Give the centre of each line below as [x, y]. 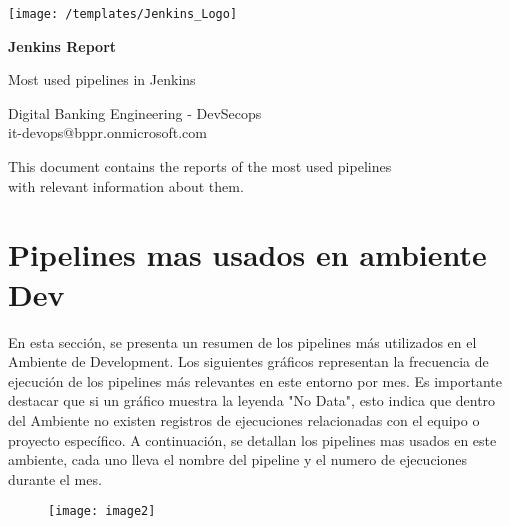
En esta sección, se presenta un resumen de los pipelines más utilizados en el [242, 341]
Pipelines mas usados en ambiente [247, 254]
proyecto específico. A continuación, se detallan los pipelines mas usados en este [252, 439]
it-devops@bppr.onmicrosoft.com [107, 132]
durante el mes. [55, 478]
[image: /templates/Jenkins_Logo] [123, 14]
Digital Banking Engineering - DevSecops [135, 112]
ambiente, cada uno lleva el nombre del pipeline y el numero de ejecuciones [238, 459]
